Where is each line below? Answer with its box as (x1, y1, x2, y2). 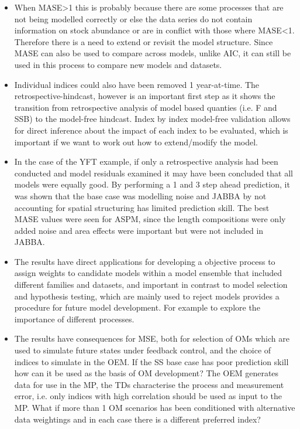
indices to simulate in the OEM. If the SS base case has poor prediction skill (14, 355, 289, 367)
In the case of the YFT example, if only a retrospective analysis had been (14, 155, 278, 168)
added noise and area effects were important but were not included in (14, 224, 264, 236)
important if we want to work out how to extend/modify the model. (14, 135, 258, 148)
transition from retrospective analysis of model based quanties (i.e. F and (14, 101, 277, 113)
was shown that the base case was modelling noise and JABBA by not (14, 189, 267, 202)
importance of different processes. (14, 312, 135, 325)
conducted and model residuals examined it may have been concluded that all (14, 166, 293, 179)
